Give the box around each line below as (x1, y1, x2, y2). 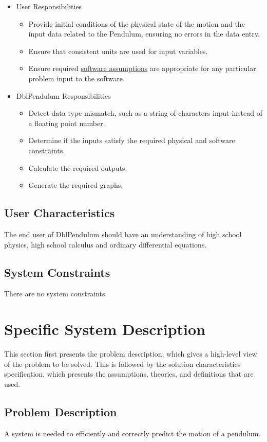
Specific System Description (4, 319, 206, 340)
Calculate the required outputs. (28, 162, 127, 173)
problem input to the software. (28, 73, 125, 83)
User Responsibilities (16, 1, 82, 11)
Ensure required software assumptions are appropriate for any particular (28, 63, 256, 74)
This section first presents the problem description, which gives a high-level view (4, 348, 257, 359)
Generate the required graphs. (28, 180, 123, 190)
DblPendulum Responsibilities (16, 90, 111, 101)
